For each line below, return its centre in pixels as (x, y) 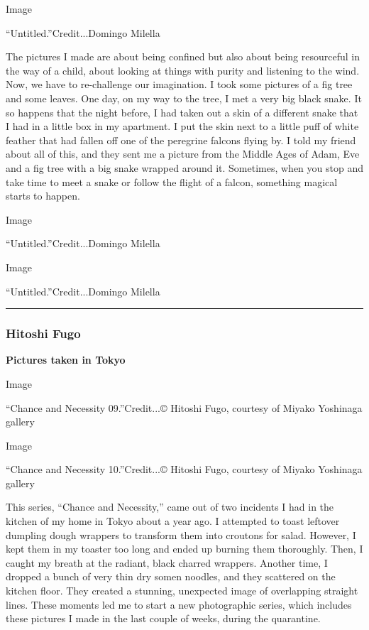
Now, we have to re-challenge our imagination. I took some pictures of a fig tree (179, 84)
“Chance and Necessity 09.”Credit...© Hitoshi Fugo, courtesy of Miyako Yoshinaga (184, 407)
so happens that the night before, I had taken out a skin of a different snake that (182, 112)
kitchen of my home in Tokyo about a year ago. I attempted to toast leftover (173, 521)
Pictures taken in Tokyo (66, 360)
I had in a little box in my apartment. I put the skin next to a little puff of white (182, 126)
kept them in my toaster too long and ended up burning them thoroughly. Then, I (184, 549)
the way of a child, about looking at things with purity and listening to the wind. (183, 70)
